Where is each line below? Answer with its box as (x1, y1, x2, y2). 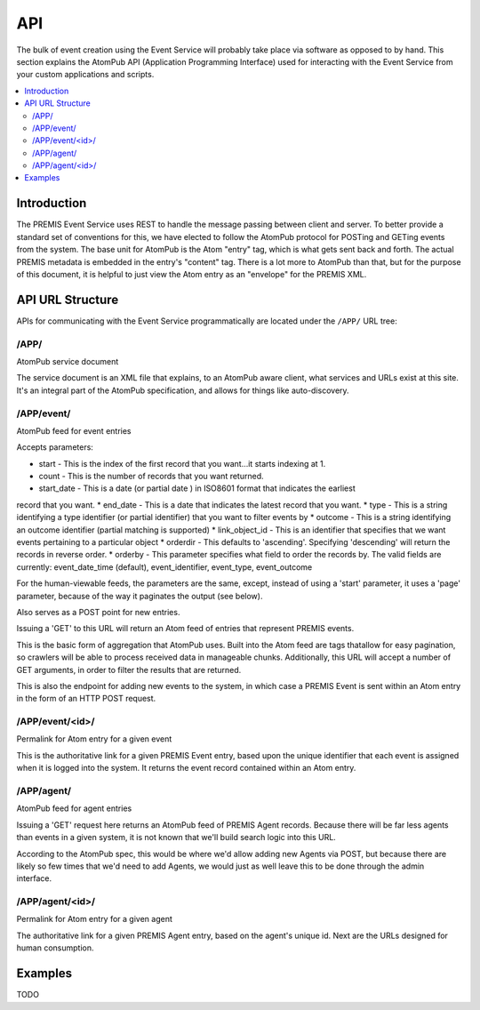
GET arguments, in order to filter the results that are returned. (16, 664, 242, 675)
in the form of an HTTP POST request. (16, 693, 156, 704)
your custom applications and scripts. (16, 69, 155, 80)
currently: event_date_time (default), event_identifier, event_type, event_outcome (16, 561, 313, 573)
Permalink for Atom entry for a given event (16, 733, 172, 744)
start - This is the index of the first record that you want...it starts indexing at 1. (38, 458, 326, 469)
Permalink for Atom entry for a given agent (16, 914, 172, 925)
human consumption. (16, 942, 94, 953)
